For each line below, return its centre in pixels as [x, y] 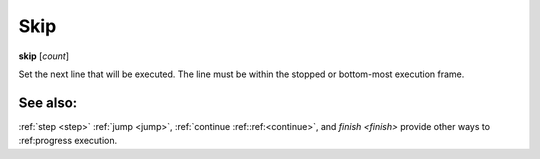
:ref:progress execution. [68, 141]
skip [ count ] [44, 56]
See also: [48, 102]
